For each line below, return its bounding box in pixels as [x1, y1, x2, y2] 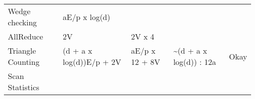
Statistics [8, 81, 40, 93]
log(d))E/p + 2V [63, 56, 121, 67]
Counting [8, 56, 40, 67]
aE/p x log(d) [63, 11, 110, 22]
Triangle [8, 45, 36, 56]
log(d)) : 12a [173, 56, 216, 67]
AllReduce [8, 31, 43, 42]
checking [8, 17, 37, 28]
